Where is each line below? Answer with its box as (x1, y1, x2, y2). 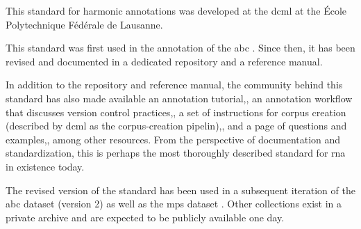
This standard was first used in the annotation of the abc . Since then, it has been (6, 40, 355, 55)
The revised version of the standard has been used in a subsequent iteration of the (6, 182, 355, 197)
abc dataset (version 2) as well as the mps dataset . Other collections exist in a (6, 196, 342, 211)
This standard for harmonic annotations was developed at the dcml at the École (6, 3, 347, 17)
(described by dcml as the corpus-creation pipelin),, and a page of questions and (6, 118, 347, 133)
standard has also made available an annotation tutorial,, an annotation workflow (6, 90, 353, 105)
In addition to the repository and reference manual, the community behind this (6, 77, 343, 92)
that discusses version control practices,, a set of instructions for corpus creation (6, 104, 346, 119)
